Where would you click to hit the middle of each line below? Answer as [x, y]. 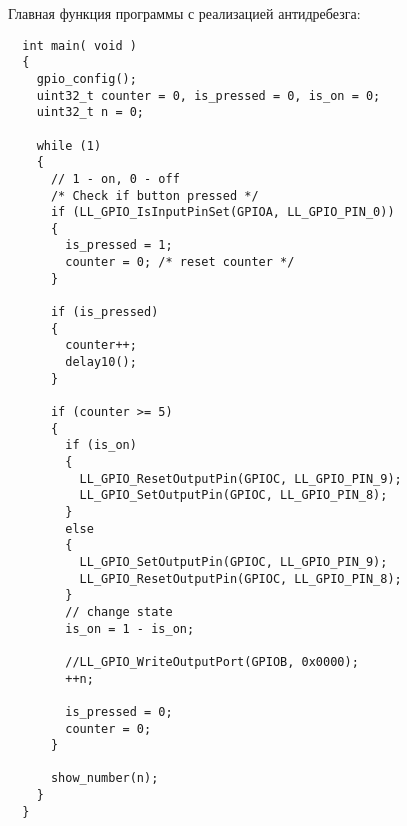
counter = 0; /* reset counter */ [180, 262]
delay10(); [101, 362]
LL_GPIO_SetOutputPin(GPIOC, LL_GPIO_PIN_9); [233, 561]
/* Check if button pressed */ [154, 195]
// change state [119, 611]
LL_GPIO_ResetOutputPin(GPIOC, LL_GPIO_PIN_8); [240, 578]
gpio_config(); [86, 78]
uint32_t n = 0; [90, 112]
